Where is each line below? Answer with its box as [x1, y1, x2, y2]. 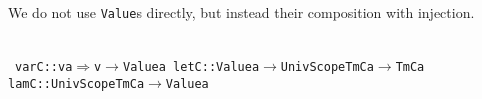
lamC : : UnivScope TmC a [8, 76, 145, 91]
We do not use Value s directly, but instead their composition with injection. [8, 2, 475, 22]
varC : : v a [15, 60, 73, 75]
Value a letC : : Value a [122, 60, 260, 75]
